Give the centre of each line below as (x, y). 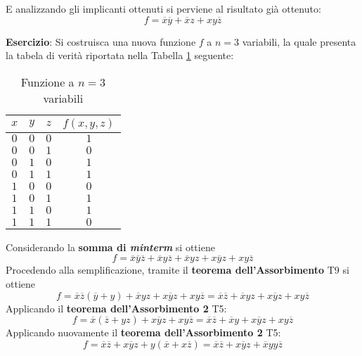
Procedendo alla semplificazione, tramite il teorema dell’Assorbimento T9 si (177, 270)
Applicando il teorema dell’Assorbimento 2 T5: (116, 308)
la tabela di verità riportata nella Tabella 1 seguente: (120, 55)
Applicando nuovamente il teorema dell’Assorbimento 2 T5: (143, 332)
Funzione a (47, 82)
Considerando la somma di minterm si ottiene (110, 247)
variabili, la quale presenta (299, 41)
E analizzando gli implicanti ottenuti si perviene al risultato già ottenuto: (163, 8)
